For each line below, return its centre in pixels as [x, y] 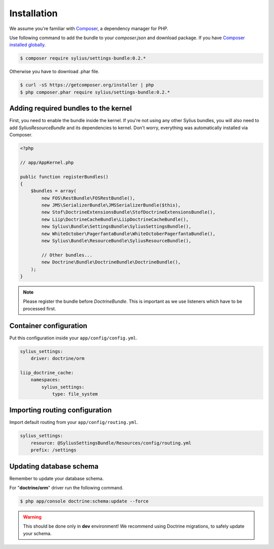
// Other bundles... [67, 255]
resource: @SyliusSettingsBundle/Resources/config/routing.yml [111, 443]
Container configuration [48, 326]
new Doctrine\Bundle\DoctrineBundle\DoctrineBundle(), [111, 262]
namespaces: [46, 380]
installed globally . [28, 45]
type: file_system [75, 394]
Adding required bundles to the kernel [71, 109]
